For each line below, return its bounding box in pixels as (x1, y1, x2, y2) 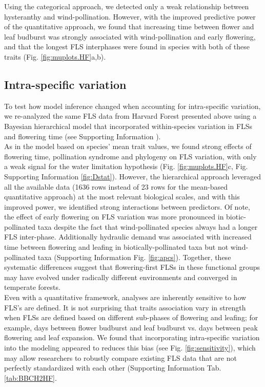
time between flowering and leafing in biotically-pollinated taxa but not (4, 242, 229, 252)
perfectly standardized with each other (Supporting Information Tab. (4, 362, 221, 373)
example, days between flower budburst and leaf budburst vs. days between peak (4, 322, 258, 333)
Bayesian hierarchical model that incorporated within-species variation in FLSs (4, 120, 253, 131)
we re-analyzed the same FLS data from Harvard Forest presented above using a (4, 110, 257, 121)
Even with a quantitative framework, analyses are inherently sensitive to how (4, 292, 247, 303)
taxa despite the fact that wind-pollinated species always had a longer (37, 221, 258, 232)
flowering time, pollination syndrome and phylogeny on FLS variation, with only (4, 151, 257, 161)
